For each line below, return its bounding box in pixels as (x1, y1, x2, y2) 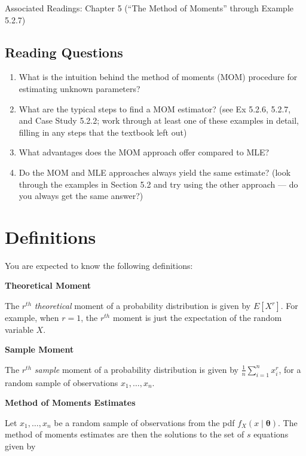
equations (253, 428, 289, 440)
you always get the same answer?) (19, 189, 143, 202)
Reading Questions (5, 42, 123, 61)
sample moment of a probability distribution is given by (34, 363, 238, 375)
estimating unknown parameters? (19, 82, 140, 94)
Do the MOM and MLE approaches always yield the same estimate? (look (19, 166, 291, 178)
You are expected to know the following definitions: (5, 259, 193, 271)
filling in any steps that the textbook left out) (19, 126, 187, 138)
